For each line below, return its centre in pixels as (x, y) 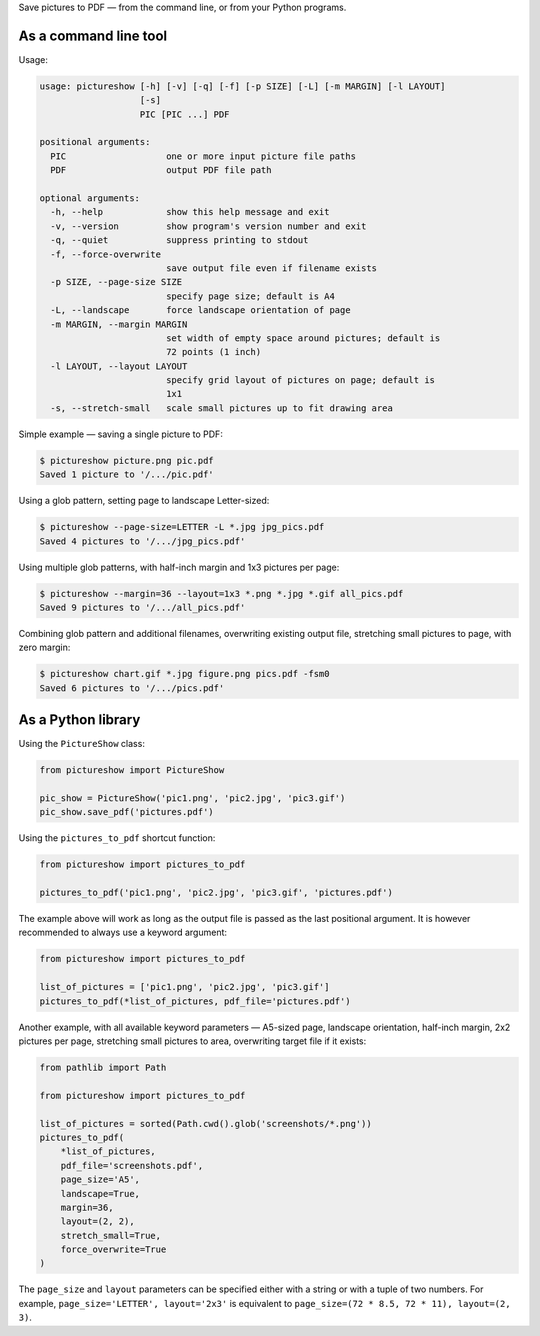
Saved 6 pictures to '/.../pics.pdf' (132, 688)
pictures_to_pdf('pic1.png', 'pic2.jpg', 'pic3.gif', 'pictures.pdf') (216, 893)
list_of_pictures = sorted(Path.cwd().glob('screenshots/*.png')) (205, 1123)
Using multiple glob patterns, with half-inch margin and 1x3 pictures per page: (179, 567)
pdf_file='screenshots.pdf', (132, 1165)
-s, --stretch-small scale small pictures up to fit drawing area (222, 408)
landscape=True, (100, 1193)
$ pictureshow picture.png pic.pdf (126, 460)
